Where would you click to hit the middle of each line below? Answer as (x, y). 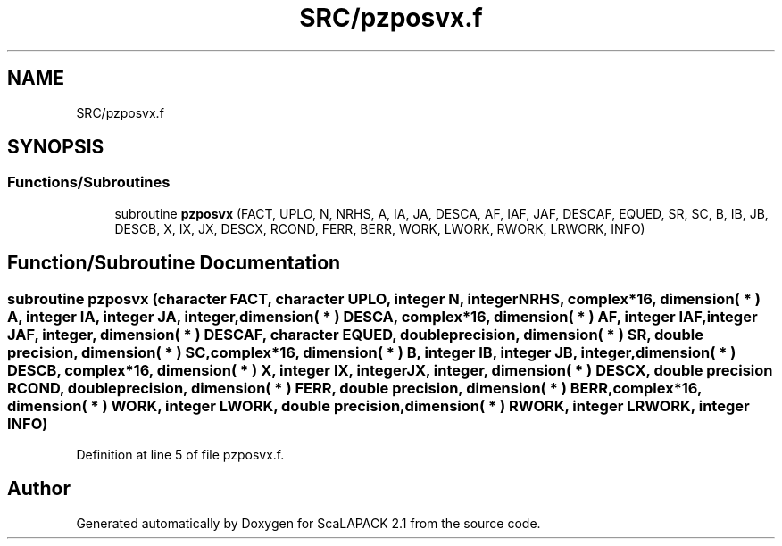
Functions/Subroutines (89, 182)
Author (39, 489)
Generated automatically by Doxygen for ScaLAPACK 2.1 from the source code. (308, 523)
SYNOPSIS (56, 147)
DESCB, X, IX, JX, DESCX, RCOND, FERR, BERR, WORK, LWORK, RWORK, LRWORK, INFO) (380, 228)
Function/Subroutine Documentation (174, 263)
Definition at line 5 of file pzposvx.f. (180, 455)
